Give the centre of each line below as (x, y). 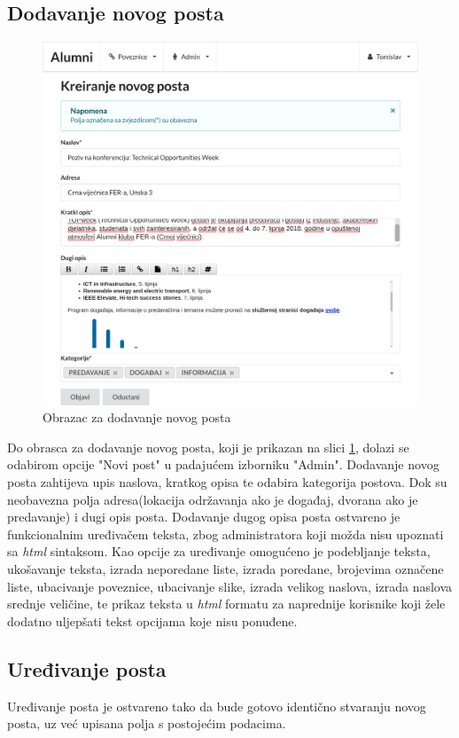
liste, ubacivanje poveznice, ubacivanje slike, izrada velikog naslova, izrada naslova (230, 586)
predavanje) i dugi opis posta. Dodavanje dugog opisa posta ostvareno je (204, 517)
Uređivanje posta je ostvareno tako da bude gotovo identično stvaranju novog (217, 706)
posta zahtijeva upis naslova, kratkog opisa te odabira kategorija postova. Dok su (227, 482)
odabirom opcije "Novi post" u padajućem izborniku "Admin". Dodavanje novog (223, 464)
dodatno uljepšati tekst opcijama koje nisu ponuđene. (152, 620)
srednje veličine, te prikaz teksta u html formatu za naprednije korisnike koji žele (226, 604)
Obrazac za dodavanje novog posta (137, 417)
